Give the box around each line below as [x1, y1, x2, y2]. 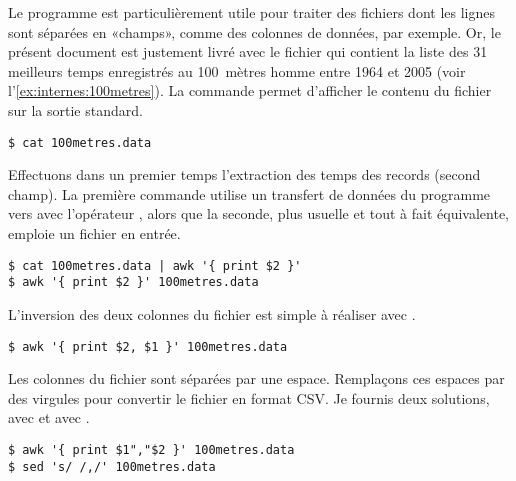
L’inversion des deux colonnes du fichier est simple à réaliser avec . [8, 303, 416, 324]
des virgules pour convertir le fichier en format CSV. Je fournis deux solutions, [8, 387, 490, 408]
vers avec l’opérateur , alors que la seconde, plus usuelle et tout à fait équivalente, [8, 203, 510, 224]
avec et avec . [8, 407, 90, 428]
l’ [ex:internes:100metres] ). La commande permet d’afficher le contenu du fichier [8, 80, 492, 101]
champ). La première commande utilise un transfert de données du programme [8, 183, 491, 204]
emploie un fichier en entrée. [8, 223, 181, 243]
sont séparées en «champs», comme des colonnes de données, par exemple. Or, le [8, 21, 501, 42]
